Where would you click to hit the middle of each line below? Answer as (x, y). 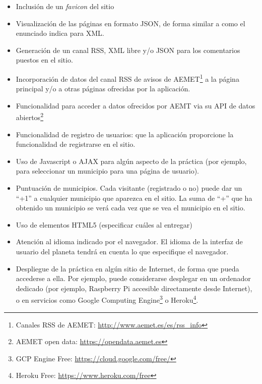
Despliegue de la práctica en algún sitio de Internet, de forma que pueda (127, 268)
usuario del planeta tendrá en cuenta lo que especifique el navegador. (122, 251)
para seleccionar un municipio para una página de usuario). (107, 171)
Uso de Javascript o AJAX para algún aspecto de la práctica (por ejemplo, (131, 161)
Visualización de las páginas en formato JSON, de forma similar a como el (130, 23)
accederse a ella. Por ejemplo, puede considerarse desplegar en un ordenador (133, 278)
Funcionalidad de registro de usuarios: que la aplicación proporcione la (125, 134)
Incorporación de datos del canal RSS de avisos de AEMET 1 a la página (127, 78)
